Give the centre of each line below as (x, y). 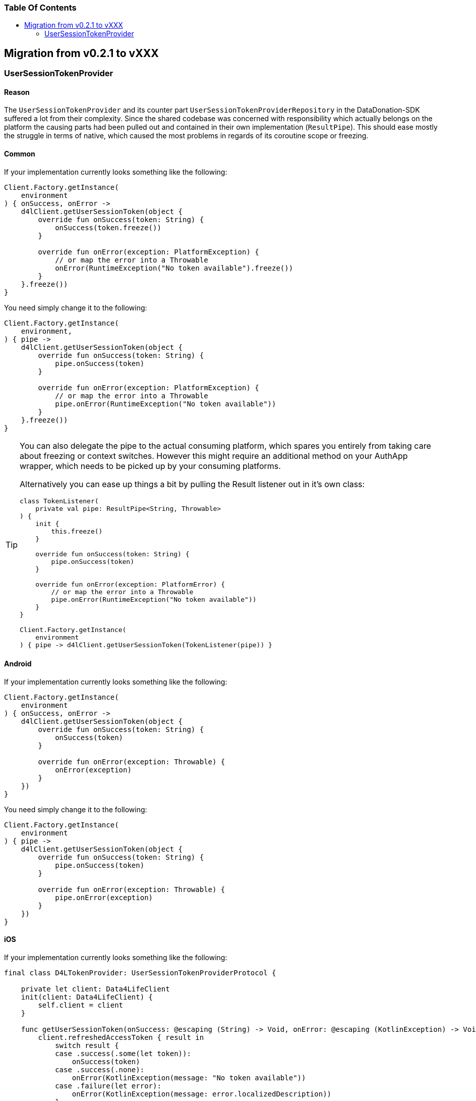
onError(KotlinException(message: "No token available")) (189, 1078)
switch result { (87, 1046)
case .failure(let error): (108, 1086)
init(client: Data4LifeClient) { (87, 997)
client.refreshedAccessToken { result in (121, 1038)
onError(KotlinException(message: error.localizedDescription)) (202, 1094)
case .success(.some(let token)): (123, 1054)
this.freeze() (77, 531)
